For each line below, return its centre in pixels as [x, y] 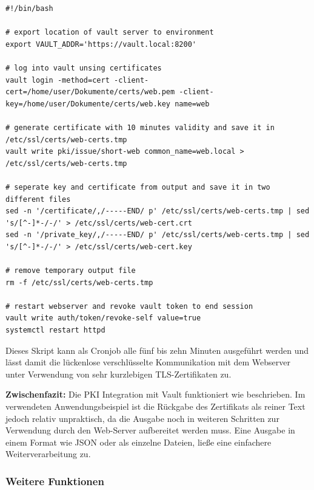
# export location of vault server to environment [110, 33]
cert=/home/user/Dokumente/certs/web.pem [90, 92]
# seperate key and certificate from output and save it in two [138, 187]
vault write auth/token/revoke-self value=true [103, 318]
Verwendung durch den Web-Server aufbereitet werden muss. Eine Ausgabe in [150, 430]
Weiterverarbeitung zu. [48, 454]
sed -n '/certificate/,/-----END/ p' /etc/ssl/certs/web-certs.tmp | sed [158, 211]
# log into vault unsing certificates [84, 68]
